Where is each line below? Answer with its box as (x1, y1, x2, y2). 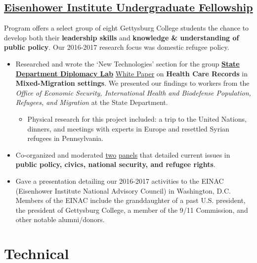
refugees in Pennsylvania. (27, 133, 104, 143)
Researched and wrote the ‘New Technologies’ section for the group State (15, 58, 240, 68)
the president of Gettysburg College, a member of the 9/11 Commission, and (15, 204, 248, 215)
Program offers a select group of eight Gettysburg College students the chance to (4, 23, 249, 33)
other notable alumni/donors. (15, 214, 105, 225)
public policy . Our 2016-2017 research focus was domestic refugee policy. (4, 42, 229, 52)
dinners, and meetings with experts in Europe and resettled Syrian (27, 123, 229, 133)
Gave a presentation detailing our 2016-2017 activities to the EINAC (15, 175, 224, 186)
